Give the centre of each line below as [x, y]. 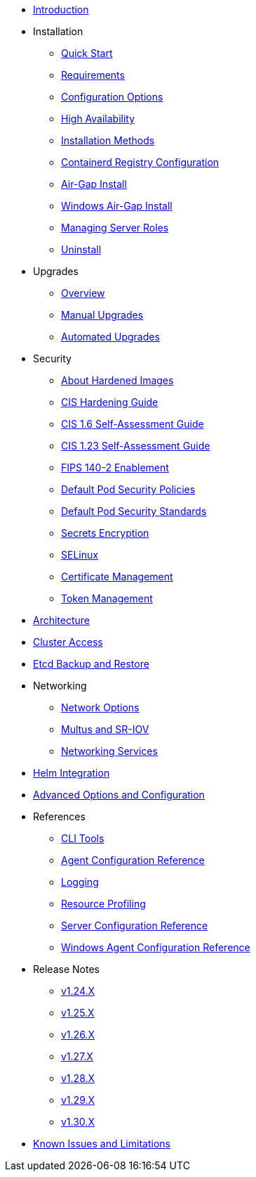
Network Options [100, 707]
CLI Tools [83, 838]
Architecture [62, 620]
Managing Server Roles [115, 228]
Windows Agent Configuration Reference [156, 947]
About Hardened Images [117, 380]
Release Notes [66, 969]
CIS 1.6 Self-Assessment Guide [133, 424]
